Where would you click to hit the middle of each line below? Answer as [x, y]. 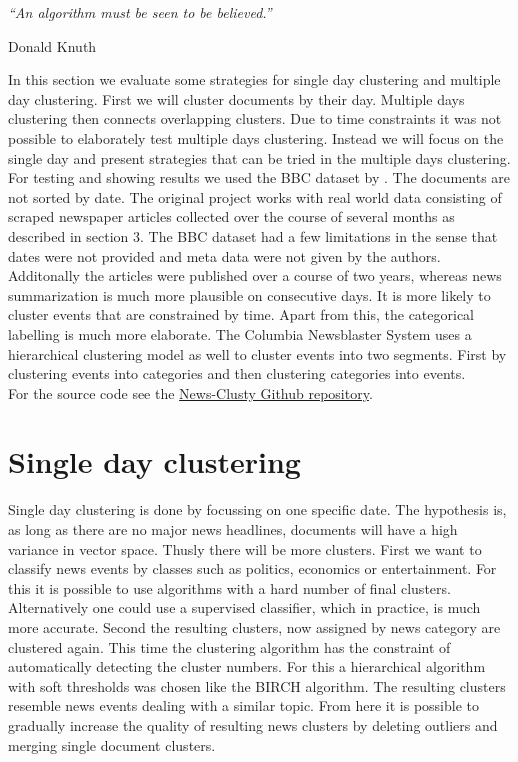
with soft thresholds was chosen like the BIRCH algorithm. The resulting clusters [257, 685]
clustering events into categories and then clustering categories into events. [237, 373]
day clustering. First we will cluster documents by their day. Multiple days [236, 98]
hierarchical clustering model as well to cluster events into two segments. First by [257, 353]
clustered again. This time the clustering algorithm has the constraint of [229, 646]
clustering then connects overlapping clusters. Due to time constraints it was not [255, 118]
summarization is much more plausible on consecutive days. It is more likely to [249, 294]
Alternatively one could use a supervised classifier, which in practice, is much [244, 607]
